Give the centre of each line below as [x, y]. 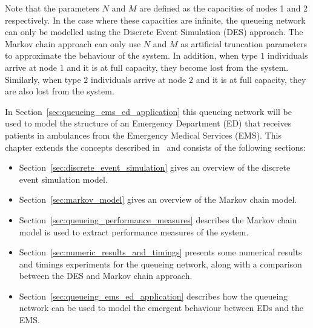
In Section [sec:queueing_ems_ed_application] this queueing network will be [148, 111]
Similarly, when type [43, 79]
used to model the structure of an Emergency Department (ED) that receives [148, 123]
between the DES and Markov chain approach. [106, 276]
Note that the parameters [52, 8]
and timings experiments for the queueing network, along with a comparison [160, 264]
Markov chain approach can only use [73, 43]
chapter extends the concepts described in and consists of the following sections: [155, 147]
